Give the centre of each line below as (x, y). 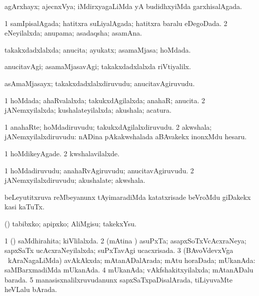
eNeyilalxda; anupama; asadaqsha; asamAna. (73, 33)
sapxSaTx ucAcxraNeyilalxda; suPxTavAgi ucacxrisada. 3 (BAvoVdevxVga (119, 250)
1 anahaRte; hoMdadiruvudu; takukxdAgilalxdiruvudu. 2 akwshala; (108, 126)
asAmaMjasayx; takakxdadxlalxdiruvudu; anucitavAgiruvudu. (100, 83)
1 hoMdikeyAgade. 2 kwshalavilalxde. (62, 153)
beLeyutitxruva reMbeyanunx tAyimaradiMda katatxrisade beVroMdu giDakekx (128, 197)
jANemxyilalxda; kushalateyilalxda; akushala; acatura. (88, 110)
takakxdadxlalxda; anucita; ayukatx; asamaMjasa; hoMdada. (98, 49)
